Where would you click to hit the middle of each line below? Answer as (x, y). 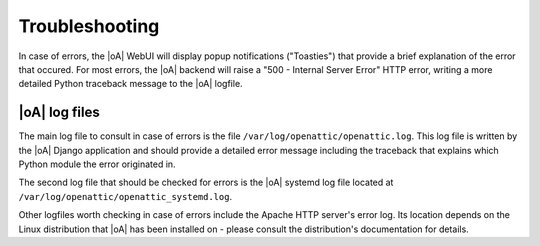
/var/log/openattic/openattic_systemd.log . (125, 196)
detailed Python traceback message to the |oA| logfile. (131, 84)
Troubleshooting (89, 26)
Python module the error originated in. (97, 164)
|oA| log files (59, 112)
